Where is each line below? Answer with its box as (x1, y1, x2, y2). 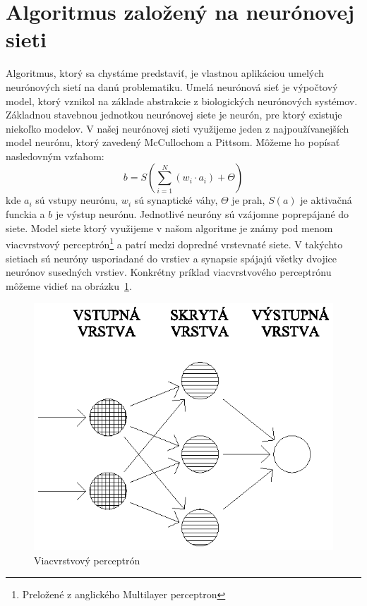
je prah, (231, 193, 265, 207)
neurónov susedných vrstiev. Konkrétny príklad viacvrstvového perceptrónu (6, 265, 332, 279)
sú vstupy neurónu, (35, 193, 119, 207)
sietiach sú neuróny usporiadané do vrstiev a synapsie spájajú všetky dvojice (6, 250, 337, 265)
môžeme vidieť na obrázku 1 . (6, 278, 132, 293)
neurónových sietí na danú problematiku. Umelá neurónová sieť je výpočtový (6, 79, 338, 94)
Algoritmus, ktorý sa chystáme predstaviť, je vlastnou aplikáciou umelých (6, 66, 324, 80)
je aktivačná (300, 193, 352, 207)
